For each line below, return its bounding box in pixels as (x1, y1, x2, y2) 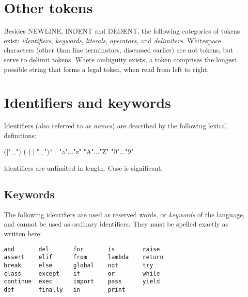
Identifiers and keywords (4, 92, 171, 112)
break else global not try (4, 262, 153, 269)
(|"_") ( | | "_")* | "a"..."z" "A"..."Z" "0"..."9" (4, 146, 134, 157)
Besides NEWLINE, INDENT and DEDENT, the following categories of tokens (4, 26, 240, 36)
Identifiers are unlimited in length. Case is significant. (4, 163, 163, 173)
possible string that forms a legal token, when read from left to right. (4, 64, 209, 74)
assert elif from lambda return (4, 254, 164, 261)
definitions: (4, 130, 36, 140)
